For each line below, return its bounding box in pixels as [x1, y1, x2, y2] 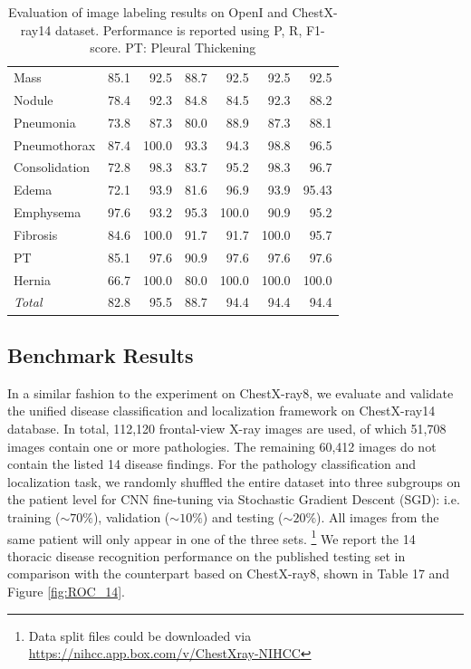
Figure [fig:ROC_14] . [7, 581, 125, 600]
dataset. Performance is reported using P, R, [54, 20, 303, 39]
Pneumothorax [14, 135, 96, 154]
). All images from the [316, 507, 439, 526]
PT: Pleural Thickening [125, 38, 256, 57]
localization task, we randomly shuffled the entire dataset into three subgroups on [7, 472, 461, 491]
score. [90, 38, 121, 57]
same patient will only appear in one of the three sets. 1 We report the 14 [7, 526, 416, 548]
